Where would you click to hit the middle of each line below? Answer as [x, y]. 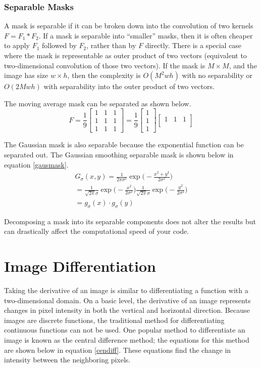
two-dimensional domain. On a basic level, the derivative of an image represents [127, 300]
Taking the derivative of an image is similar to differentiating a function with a [126, 290]
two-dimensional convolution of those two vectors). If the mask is [105, 65]
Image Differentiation [80, 266]
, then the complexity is [104, 75]
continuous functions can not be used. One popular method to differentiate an [125, 330]
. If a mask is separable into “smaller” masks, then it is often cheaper [146, 35]
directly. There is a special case [193, 45]
